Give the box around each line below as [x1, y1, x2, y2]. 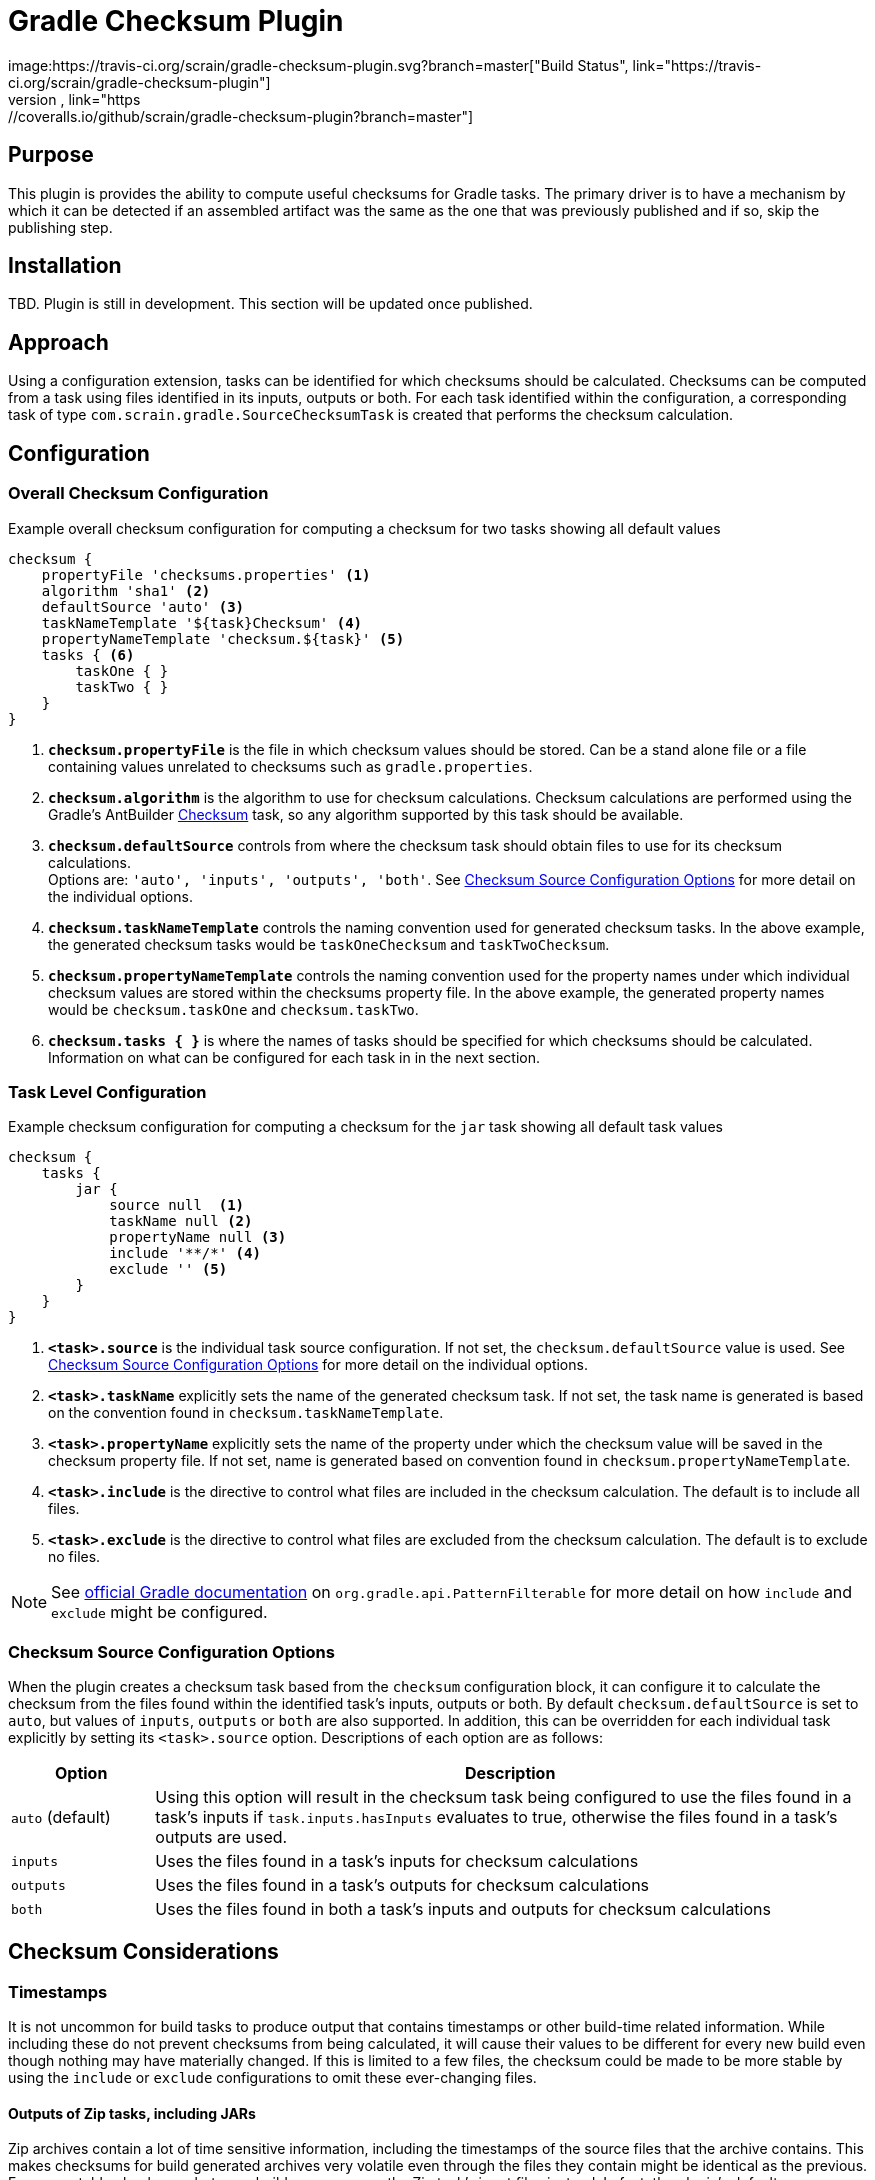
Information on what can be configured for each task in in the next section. [48, 1048, 540, 1066]
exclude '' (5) [109, 1261, 228, 1278]
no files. [48, 1548, 101, 1566]
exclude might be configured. [51, 1602, 268, 1623]
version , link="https [8, 90, 141, 108]
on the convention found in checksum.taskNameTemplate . [48, 1404, 444, 1422]
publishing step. [8, 218, 113, 236]
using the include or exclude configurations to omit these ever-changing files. [8, 2069, 537, 2087]
